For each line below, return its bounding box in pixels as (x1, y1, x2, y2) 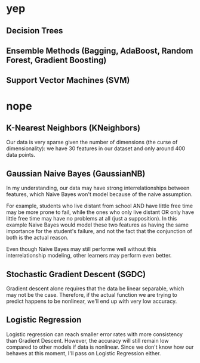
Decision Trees (6, 26, 63, 36)
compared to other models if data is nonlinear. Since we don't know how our (6, 343, 194, 350)
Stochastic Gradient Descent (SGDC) (6, 269, 146, 279)
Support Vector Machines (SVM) (6, 75, 130, 85)
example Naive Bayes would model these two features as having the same (6, 221, 189, 228)
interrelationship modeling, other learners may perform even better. (6, 252, 172, 259)
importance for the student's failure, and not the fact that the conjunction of (6, 228, 192, 235)
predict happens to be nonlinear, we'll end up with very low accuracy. (6, 297, 177, 305)
